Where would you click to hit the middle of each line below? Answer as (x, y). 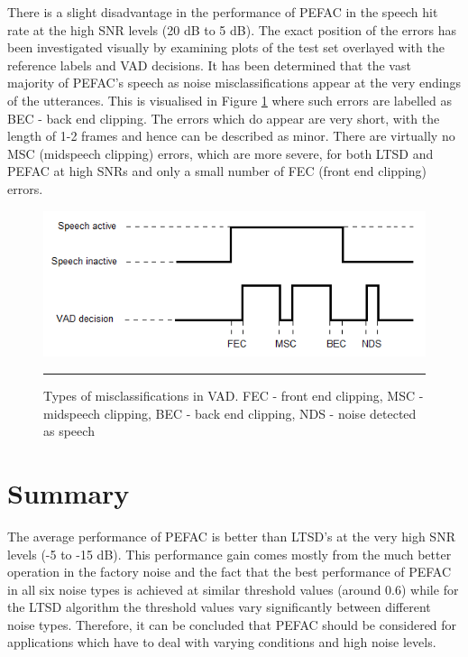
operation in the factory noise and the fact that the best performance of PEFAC (229, 572)
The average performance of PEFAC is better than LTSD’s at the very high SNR (231, 536)
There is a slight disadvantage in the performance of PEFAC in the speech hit (223, 12)
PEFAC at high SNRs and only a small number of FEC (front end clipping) (217, 171)
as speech (69, 431)
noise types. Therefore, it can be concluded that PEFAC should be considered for (232, 624)
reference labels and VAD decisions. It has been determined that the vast (209, 65)
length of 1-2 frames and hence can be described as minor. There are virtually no (231, 136)
